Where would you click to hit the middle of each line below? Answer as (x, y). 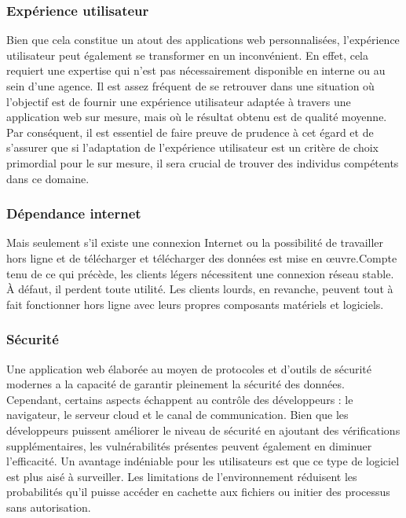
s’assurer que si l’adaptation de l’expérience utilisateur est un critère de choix (192, 147)
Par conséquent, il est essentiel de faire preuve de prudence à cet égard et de (190, 132)
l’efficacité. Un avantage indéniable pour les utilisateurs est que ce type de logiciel (203, 461)
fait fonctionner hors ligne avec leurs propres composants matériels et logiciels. (195, 304)
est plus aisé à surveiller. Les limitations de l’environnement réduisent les (182, 476)
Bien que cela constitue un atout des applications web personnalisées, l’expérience (203, 40)
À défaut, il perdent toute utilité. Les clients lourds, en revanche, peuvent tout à (200, 289)
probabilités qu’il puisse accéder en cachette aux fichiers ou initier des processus (198, 492)
